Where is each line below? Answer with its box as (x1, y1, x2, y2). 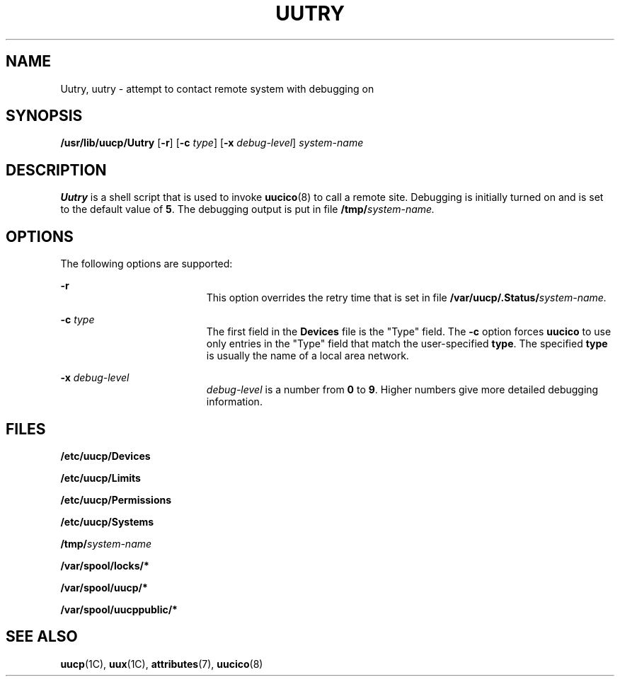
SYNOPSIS (6, 107, 83, 125)
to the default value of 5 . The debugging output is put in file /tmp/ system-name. (60, 203, 435, 216)
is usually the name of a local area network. (206, 349, 409, 362)
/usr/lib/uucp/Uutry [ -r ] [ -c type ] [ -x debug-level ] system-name (60, 137, 364, 149)
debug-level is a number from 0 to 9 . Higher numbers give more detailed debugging (206, 383, 599, 396)
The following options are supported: (60, 258, 233, 270)
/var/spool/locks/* (60, 559, 149, 572)
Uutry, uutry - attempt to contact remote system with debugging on (60, 82, 374, 95)
